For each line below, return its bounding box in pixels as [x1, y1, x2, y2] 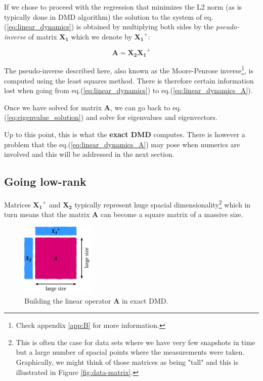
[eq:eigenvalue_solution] [7, 112, 81, 122]
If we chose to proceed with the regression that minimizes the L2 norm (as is [4, 2, 242, 12]
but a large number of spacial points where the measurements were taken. [16, 347, 245, 357]
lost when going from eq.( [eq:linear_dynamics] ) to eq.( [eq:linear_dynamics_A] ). [4, 85, 253, 96]
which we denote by [71, 31, 133, 41]
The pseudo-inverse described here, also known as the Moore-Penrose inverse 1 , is [4, 64, 253, 75]
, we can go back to [110, 102, 170, 112]
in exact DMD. [121, 295, 168, 306]
